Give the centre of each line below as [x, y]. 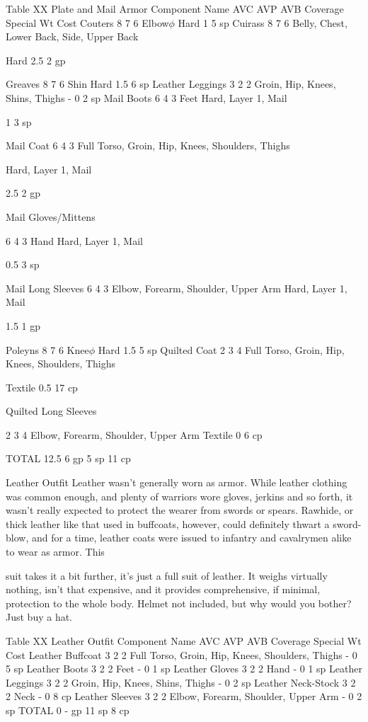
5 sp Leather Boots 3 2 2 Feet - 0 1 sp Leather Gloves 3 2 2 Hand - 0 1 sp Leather [184, 669]
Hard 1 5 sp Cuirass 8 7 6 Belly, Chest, [263, 22]
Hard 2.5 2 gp [36, 60]
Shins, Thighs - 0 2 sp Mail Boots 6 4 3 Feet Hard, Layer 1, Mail [146, 97]
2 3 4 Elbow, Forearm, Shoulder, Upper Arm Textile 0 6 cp [134, 434]
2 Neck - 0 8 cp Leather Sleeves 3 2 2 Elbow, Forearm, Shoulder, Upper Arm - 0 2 [184, 696]
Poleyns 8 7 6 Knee [47, 349]
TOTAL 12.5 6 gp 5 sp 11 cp [68, 458]
